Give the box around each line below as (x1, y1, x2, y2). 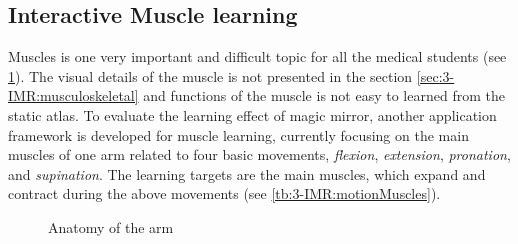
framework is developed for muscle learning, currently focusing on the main (8, 124, 469, 145)
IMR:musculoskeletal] (8, 85, 139, 106)
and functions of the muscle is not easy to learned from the (143, 85, 505, 106)
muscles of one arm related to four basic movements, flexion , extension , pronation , (8, 144, 511, 165)
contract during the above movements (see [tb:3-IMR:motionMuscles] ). (8, 183, 441, 204)
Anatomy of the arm (48, 216, 174, 237)
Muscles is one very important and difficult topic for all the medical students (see (8, 46, 507, 67)
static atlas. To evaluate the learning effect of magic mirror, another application (8, 104, 497, 125)
